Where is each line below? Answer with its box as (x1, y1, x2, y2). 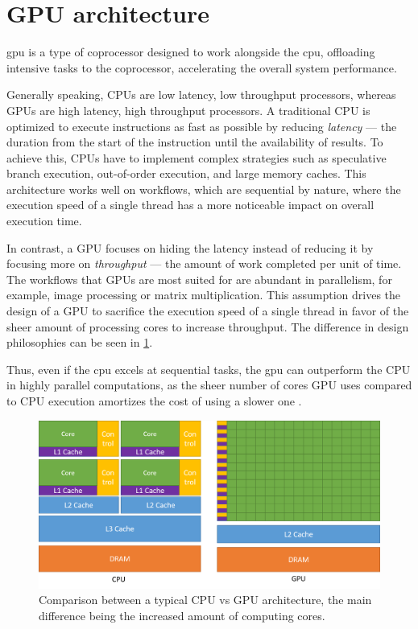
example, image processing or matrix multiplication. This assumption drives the (6, 286, 401, 303)
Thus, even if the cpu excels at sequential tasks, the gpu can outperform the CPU (6, 360, 411, 377)
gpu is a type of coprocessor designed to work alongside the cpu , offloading (6, 43, 375, 60)
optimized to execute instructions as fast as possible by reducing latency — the (6, 117, 397, 134)
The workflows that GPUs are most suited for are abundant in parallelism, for (6, 270, 392, 287)
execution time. (6, 212, 82, 229)
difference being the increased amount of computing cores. (39, 606, 325, 623)
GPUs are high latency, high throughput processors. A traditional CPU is (6, 101, 370, 118)
